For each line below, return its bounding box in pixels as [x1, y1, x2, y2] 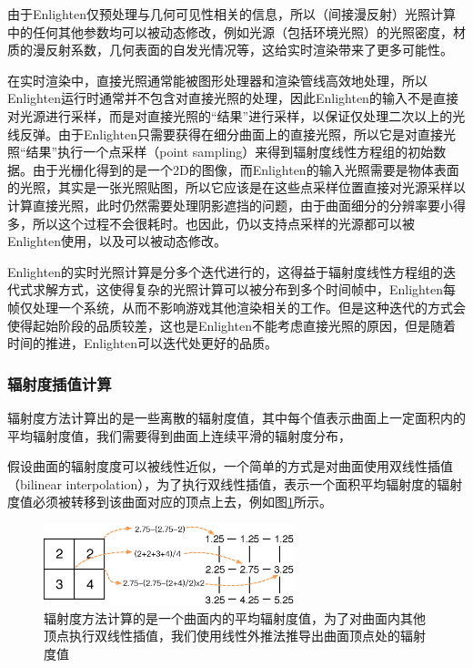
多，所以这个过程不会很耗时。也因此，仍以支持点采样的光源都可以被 [7, 213, 415, 232]
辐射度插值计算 [7, 372, 112, 395]
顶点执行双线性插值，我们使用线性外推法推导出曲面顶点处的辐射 [44, 626, 426, 645]
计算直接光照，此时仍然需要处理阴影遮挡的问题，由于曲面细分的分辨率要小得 [7, 195, 466, 214]
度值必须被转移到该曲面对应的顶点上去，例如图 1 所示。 [7, 492, 332, 511]
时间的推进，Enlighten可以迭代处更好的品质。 [7, 334, 277, 353]
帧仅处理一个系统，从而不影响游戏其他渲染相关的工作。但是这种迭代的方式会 [7, 297, 466, 316]
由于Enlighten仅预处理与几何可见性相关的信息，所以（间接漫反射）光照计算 [7, 5, 456, 23]
